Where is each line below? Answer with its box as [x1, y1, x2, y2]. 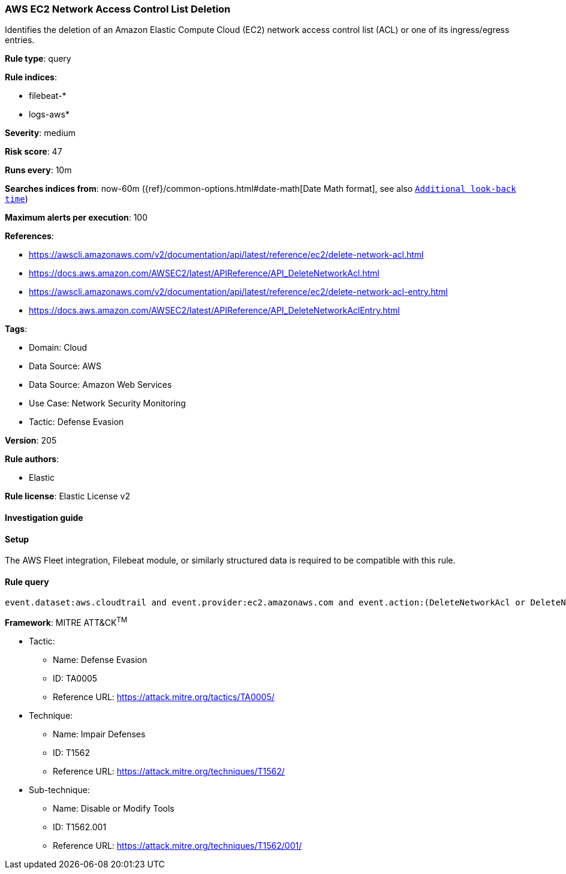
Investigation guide [5, 512, 83, 523]
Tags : [5, 324, 28, 334]
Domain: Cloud [29, 342, 88, 353]
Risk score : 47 [5, 146, 62, 157]
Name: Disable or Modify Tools [53, 803, 174, 814]
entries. [5, 35, 35, 46]
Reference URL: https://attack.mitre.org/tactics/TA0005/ [53, 692, 275, 703]
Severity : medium [5, 128, 76, 138]
